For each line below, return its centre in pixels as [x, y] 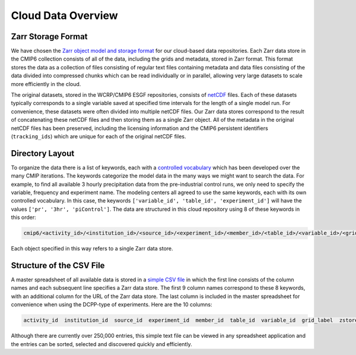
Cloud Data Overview [64, 15]
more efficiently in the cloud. [46, 84]
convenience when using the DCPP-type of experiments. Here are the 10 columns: [112, 305]
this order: [24, 217]
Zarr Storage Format [50, 37]
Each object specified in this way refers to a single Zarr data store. [92, 249]
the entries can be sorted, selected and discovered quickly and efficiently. [101, 344]
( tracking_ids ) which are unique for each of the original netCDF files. [98, 136]
